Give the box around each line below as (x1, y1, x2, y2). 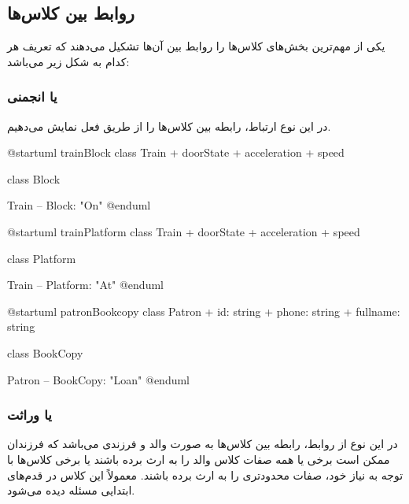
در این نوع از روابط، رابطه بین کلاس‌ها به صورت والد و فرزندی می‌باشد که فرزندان (7, 435, 398, 452)
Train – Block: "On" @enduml (7, 197, 151, 213)
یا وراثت (7, 405, 52, 424)
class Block (7, 170, 61, 187)
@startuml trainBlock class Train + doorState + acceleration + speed (7, 144, 345, 161)
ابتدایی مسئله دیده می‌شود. (7, 482, 135, 498)
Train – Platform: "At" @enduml (7, 276, 164, 293)
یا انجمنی (7, 87, 57, 106)
